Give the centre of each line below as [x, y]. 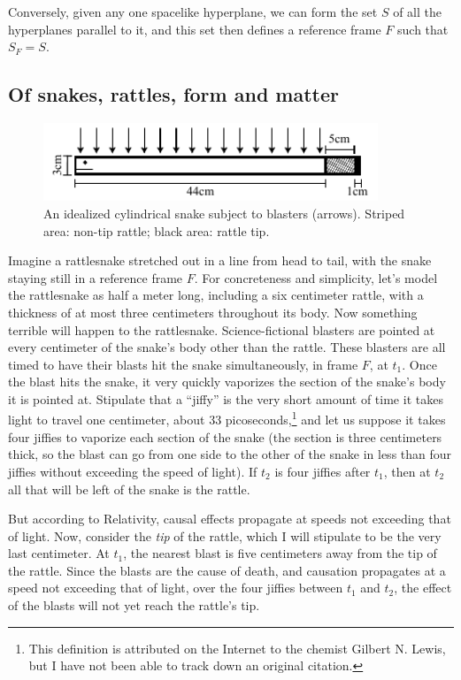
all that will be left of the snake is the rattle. [129, 489]
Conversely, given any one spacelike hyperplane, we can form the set [193, 11]
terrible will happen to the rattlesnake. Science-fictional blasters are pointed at [222, 329]
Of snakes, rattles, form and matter [174, 94]
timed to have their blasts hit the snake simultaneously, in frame [183, 364]
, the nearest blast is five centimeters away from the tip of [280, 553]
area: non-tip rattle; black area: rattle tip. [157, 230]
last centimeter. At [59, 553]
